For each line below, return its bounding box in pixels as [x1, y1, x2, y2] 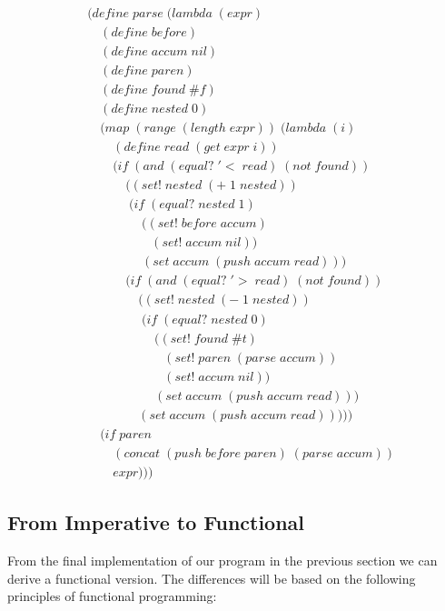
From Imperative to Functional [7, 508, 305, 536]
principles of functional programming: [7, 586, 217, 606]
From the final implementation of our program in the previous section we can [7, 550, 438, 569]
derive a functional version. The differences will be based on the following [7, 568, 416, 587]
